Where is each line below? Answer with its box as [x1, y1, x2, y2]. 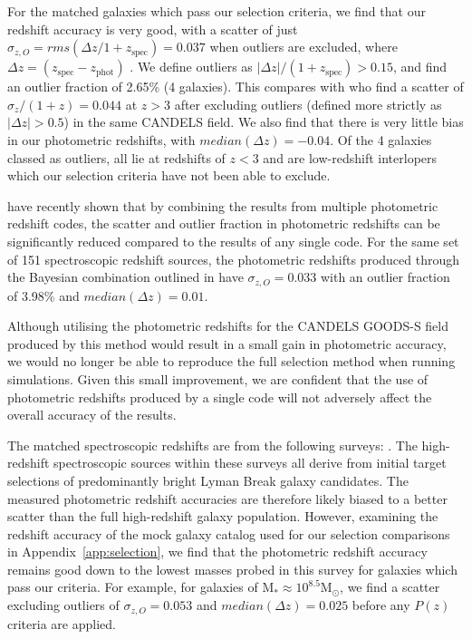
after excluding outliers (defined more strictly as [174, 94, 442, 113]
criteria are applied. [7, 614, 116, 633]
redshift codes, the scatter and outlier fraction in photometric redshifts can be [7, 214, 440, 233]
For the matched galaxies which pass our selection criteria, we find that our [7, 2, 426, 20]
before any [352, 595, 410, 615]
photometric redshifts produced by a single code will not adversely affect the [7, 387, 432, 406]
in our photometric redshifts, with [7, 130, 196, 149]
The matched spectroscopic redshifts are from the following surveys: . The [7, 435, 418, 454]
